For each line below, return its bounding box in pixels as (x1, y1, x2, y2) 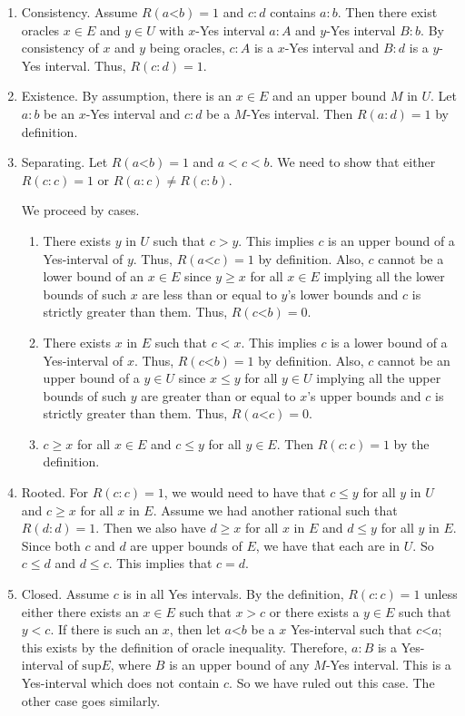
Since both (21, 535, 81, 554)
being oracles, (149, 38, 225, 57)
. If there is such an (50, 620, 159, 639)
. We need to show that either (269, 152, 436, 172)
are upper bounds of (130, 535, 242, 554)
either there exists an (21, 602, 139, 621)
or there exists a (269, 602, 360, 621)
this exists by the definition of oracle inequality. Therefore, (21, 637, 348, 656)
